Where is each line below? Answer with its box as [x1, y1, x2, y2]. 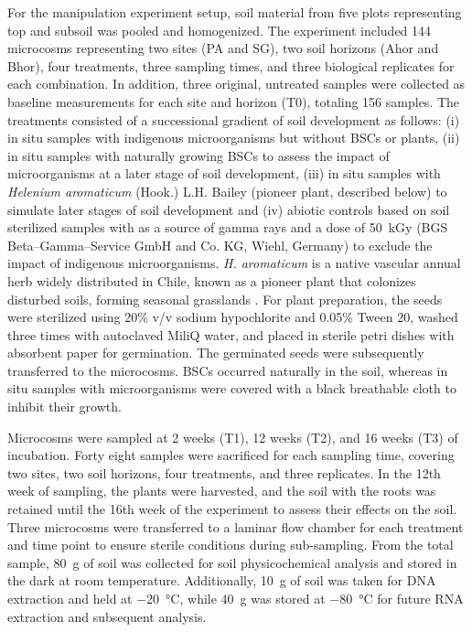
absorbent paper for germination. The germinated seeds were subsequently [7, 343, 424, 362]
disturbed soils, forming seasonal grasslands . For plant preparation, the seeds [7, 289, 443, 308]
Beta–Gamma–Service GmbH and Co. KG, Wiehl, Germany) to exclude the [7, 235, 433, 254]
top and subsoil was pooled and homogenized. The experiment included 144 [7, 20, 432, 39]
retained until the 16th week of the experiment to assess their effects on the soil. [7, 499, 457, 519]
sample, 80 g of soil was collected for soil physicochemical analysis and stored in [7, 552, 457, 572]
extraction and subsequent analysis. [7, 606, 207, 626]
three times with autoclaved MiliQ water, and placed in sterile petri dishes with [7, 325, 455, 344]
